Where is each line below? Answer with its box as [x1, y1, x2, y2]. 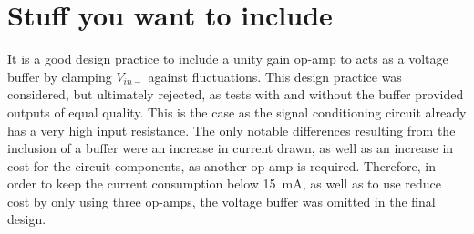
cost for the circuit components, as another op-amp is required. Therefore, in [7, 156, 436, 175]
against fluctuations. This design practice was [148, 66, 402, 86]
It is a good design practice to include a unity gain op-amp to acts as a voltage [7, 49, 448, 68]
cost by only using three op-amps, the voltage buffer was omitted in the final [7, 191, 436, 210]
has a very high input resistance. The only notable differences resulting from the [7, 120, 456, 139]
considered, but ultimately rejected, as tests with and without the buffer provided [7, 85, 464, 104]
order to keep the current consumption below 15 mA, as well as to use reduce [7, 174, 442, 193]
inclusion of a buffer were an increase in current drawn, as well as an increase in [7, 138, 454, 158]
